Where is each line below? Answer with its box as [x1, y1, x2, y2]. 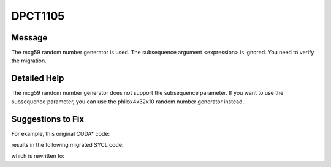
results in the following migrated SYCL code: [11, 141, 124, 149]
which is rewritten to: [11, 152, 64, 160]
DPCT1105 [11, 9, 65, 23]
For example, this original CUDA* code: [11, 130, 110, 137]
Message [11, 32, 48, 43]
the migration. [11, 57, 47, 64]
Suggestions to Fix [11, 114, 85, 124]
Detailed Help [11, 73, 64, 84]
